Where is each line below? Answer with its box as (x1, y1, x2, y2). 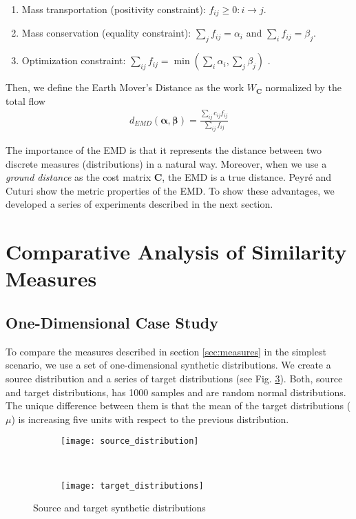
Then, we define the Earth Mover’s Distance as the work (6, 80, 244, 95)
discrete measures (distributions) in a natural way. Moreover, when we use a (6, 156, 327, 170)
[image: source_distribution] (61, 436, 199, 447)
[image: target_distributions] (61, 480, 204, 491)
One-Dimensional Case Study (6, 311, 218, 333)
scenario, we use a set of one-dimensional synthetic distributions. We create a (6, 358, 331, 372)
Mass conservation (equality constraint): (21, 26, 191, 40)
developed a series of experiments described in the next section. (6, 197, 273, 211)
